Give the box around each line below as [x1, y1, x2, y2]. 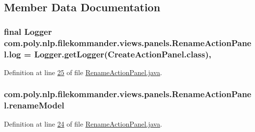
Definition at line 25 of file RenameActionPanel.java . [4, 67, 162, 77]
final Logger [4, 25, 52, 37]
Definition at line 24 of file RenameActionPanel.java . [4, 118, 162, 129]
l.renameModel [4, 99, 64, 111]
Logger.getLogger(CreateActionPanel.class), [34, 48, 211, 60]
